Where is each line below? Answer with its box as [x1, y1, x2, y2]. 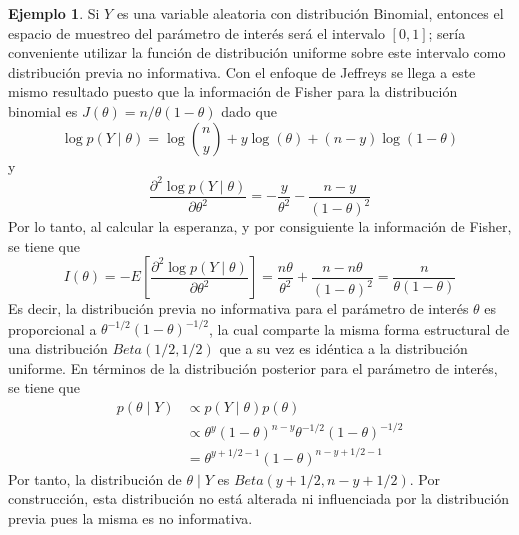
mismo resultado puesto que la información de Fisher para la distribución [8, 81, 458, 102]
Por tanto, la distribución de [8, 468, 182, 489]
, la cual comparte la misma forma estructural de [209, 318, 510, 339]
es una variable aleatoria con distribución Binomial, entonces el [116, 3, 504, 23]
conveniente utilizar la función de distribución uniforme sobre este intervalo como [8, 42, 506, 63]
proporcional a [8, 318, 97, 339]
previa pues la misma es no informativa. [8, 508, 253, 528]
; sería [428, 22, 466, 43]
